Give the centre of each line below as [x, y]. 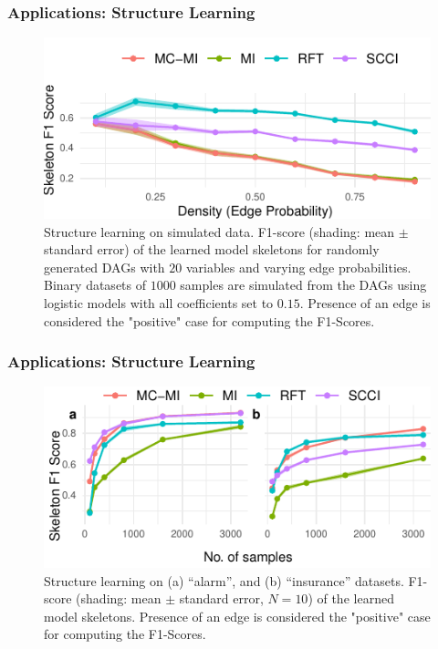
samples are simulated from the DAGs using [303, 285]
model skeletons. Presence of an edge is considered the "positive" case [237, 616]
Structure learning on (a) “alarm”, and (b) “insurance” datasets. [224, 580]
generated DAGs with [104, 267]
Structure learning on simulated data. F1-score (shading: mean [219, 231]
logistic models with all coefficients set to [159, 302]
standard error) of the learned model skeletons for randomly [212, 249]
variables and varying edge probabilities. [298, 267]
